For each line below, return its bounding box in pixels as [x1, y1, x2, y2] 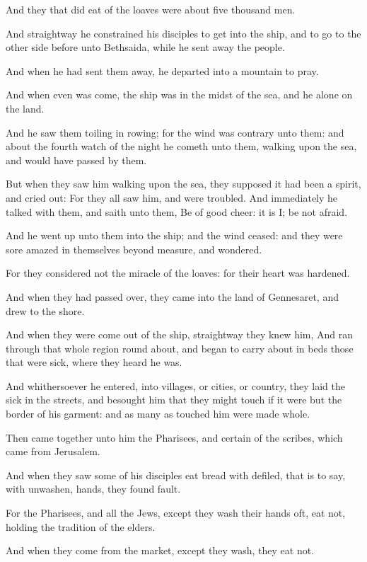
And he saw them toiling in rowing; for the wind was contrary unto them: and [6, 125, 344, 139]
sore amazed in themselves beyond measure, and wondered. [6, 241, 262, 256]
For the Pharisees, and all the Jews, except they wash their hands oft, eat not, [6, 505, 346, 520]
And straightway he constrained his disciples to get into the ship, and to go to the [6, 25, 361, 40]
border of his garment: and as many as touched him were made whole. [6, 406, 310, 421]
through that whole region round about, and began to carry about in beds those [6, 340, 354, 355]
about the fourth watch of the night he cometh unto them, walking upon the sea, [6, 139, 357, 154]
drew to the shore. [6, 303, 85, 318]
